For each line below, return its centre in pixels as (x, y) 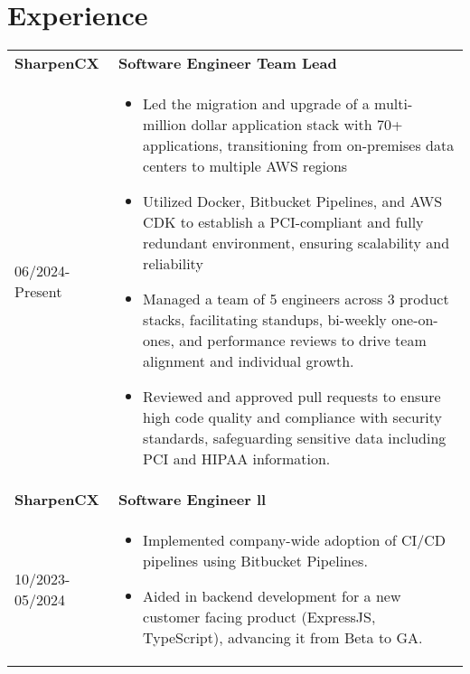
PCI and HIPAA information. (237, 459)
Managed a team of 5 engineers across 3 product (296, 299)
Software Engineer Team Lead (227, 63)
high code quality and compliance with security (292, 417)
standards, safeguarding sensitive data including (295, 438)
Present (38, 292)
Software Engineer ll (192, 500)
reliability (173, 264)
